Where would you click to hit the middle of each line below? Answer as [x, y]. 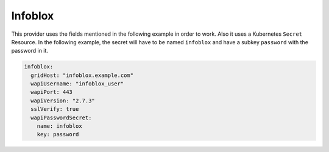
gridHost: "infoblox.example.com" [82, 75]
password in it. [30, 51]
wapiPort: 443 [52, 92]
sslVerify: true [55, 109]
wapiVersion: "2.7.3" [63, 101]
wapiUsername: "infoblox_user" [77, 84]
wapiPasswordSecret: [61, 117]
